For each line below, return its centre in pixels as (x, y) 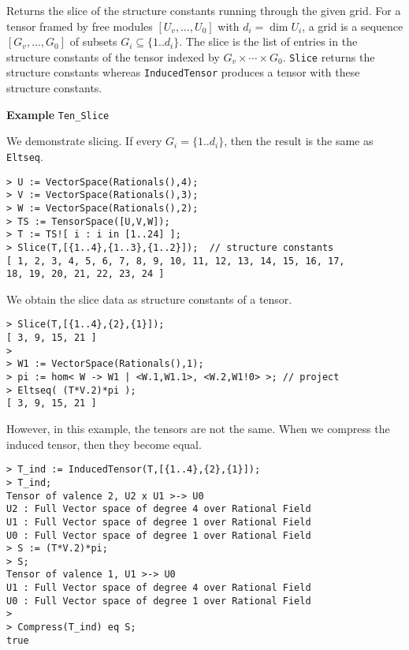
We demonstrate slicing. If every (84, 141)
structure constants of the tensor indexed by (113, 56)
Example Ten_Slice (58, 114)
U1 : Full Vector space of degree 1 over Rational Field (159, 522)
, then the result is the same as (299, 141)
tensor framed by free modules (80, 26)
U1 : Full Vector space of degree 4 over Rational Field (159, 588)
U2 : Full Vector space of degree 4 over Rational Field (159, 509)
